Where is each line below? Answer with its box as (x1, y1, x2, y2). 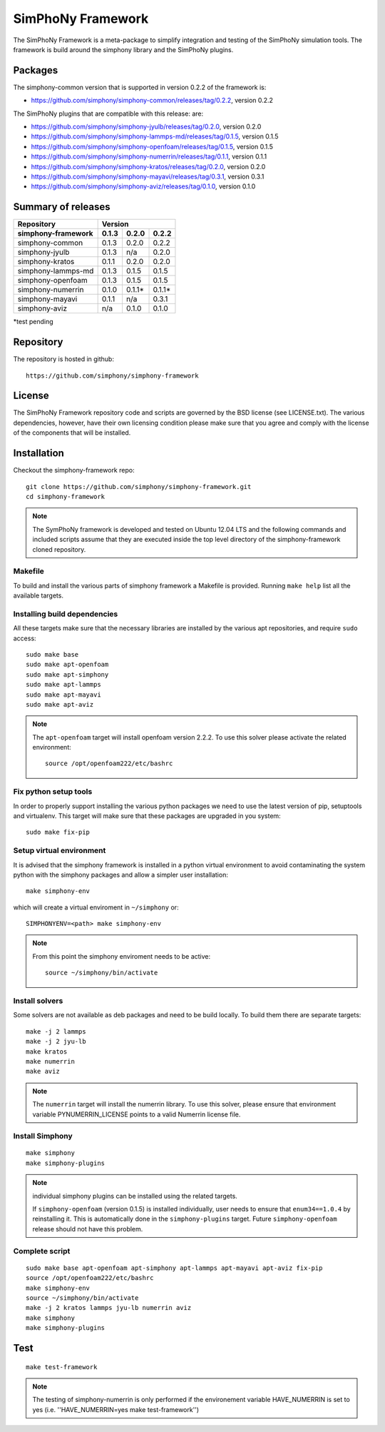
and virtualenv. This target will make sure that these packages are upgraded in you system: (13, 812, 281, 820)
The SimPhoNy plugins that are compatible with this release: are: (13, 109, 203, 118)
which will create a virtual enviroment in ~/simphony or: (13, 903, 179, 912)
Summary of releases (13, 201, 111, 213)
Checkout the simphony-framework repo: (13, 466, 135, 475)
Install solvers (13, 996, 63, 1006)
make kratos (26, 1047, 68, 1056)
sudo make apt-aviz (26, 700, 94, 708)
